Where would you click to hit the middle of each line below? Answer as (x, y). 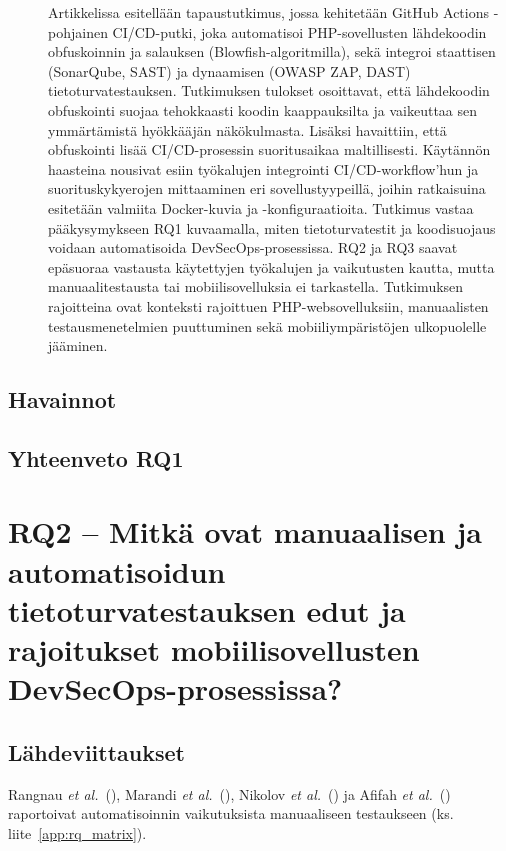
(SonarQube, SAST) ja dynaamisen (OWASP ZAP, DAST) (229, 70)
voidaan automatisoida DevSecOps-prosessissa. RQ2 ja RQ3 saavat (253, 247)
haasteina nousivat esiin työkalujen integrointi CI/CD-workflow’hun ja (263, 168)
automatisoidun (117, 570)
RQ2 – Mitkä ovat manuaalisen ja (245, 531)
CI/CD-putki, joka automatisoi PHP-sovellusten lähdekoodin (299, 31)
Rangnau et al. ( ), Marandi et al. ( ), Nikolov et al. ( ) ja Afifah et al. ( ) (229, 793)
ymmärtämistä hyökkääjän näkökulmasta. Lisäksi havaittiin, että (247, 129)
